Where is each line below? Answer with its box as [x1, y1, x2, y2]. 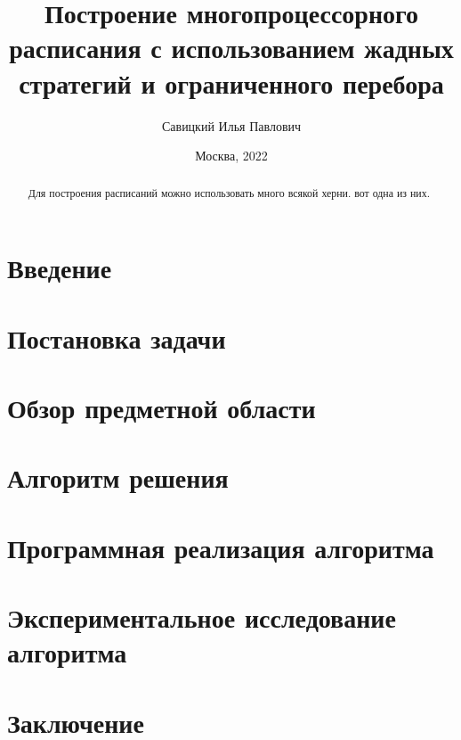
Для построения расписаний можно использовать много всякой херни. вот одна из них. [28, 185, 430, 201]
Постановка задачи [7, 319, 226, 356]
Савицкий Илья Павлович [161, 116, 302, 135]
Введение [7, 250, 112, 286]
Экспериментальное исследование [7, 599, 396, 636]
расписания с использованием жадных [9, 29, 454, 66]
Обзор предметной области [7, 389, 316, 425]
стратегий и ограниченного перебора [19, 64, 444, 101]
